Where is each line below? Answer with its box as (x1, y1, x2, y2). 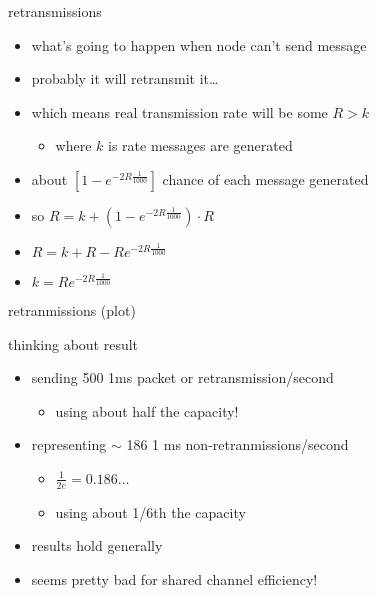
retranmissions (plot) (8, 299, 136, 320)
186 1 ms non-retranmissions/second (126, 434, 349, 455)
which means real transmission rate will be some (31, 101, 328, 122)
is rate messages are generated (108, 135, 293, 156)
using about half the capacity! (55, 400, 239, 421)
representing (31, 434, 107, 455)
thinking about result (8, 333, 139, 354)
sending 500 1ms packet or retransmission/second (31, 367, 334, 388)
